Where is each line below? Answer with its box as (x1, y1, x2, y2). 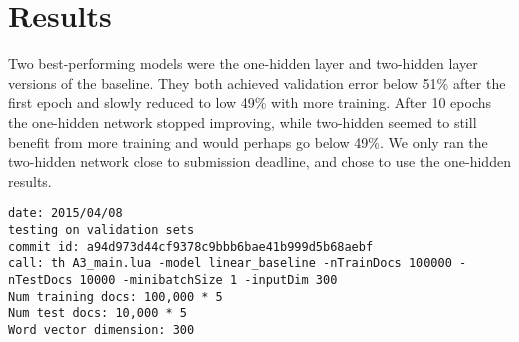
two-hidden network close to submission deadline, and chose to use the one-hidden (8, 151, 511, 172)
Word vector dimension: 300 (8, 322, 195, 337)
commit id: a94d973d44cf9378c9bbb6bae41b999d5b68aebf (8, 239, 374, 254)
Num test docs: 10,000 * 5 (8, 306, 187, 321)
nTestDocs (8, 272, 73, 287)
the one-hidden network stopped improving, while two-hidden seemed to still (8, 111, 477, 132)
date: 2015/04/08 (8, 206, 123, 221)
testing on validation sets (8, 222, 195, 237)
